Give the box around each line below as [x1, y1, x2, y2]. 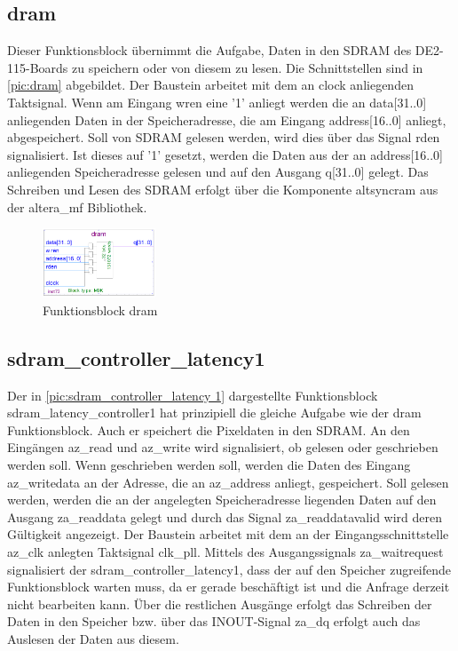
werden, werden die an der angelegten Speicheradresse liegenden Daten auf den [7, 490, 437, 509]
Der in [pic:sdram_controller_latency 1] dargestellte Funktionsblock [7, 385, 378, 404]
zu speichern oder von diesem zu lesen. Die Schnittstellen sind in [72, 58, 423, 76]
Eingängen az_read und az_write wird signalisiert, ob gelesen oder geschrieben [7, 438, 438, 456]
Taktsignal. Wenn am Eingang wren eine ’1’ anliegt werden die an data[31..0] [7, 92, 427, 111]
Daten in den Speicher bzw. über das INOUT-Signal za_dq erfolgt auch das [7, 612, 421, 631]
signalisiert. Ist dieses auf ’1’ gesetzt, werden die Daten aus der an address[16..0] [7, 145, 444, 163]
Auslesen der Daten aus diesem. [7, 630, 179, 648]
